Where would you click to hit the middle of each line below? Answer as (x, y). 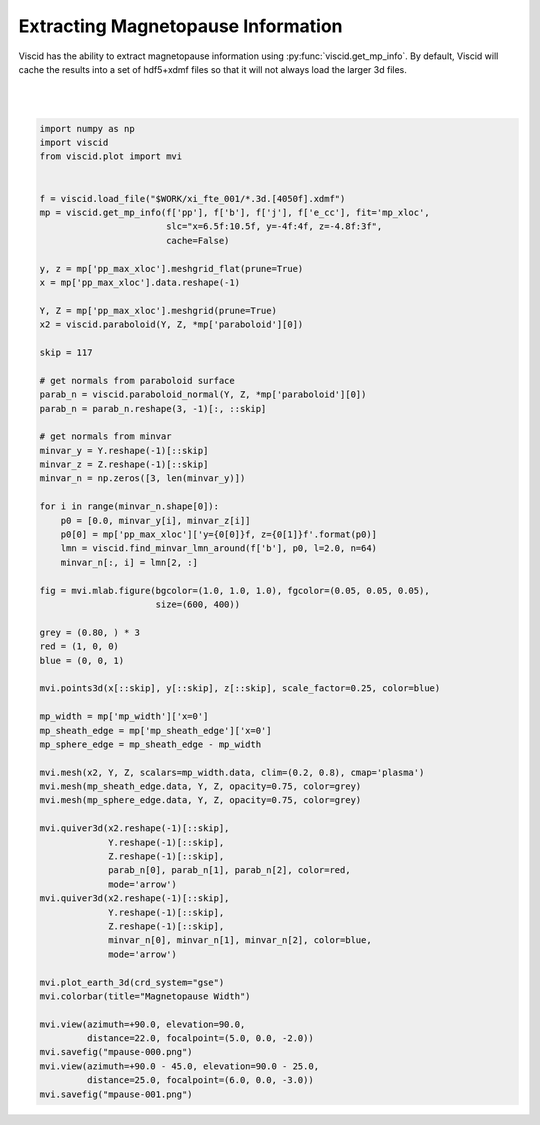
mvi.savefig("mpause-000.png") (116, 1052)
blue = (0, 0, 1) (82, 660)
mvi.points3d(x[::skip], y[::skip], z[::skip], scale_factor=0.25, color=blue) (240, 688)
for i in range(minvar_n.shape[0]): (129, 506)
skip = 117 (66, 352)
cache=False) (197, 240)
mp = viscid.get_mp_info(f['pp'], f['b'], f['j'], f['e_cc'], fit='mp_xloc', (234, 213)
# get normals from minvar (105, 436)
